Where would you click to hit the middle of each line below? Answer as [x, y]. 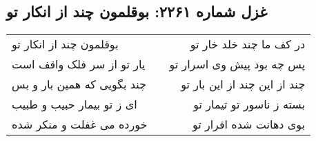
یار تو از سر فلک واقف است [79, 64]
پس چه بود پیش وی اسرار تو [237, 64]
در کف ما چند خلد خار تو [248, 44]
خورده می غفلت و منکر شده [80, 124]
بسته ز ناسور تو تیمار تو [249, 104]
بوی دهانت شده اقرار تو [249, 124]
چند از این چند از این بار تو [243, 84]
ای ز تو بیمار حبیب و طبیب [75, 104]
